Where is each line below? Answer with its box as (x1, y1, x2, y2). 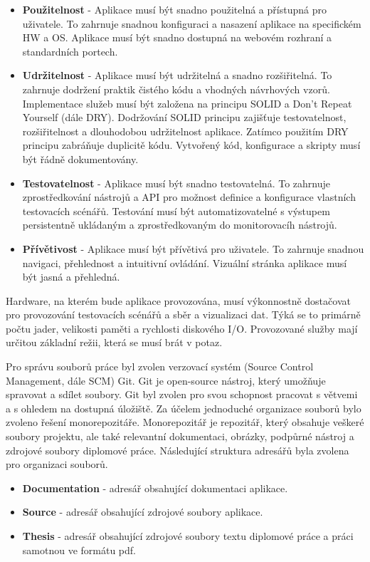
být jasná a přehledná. (22, 269, 120, 284)
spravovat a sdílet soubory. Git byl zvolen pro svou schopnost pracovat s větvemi (6, 387, 358, 402)
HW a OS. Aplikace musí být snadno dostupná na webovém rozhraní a (22, 30, 332, 45)
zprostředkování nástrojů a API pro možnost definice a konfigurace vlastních (22, 189, 356, 204)
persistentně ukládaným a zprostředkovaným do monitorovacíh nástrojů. (22, 217, 337, 232)
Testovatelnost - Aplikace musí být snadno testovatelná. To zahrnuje (22, 175, 330, 190)
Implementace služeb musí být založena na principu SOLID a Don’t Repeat (22, 95, 352, 110)
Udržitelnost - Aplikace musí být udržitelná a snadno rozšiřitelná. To (22, 68, 332, 83)
